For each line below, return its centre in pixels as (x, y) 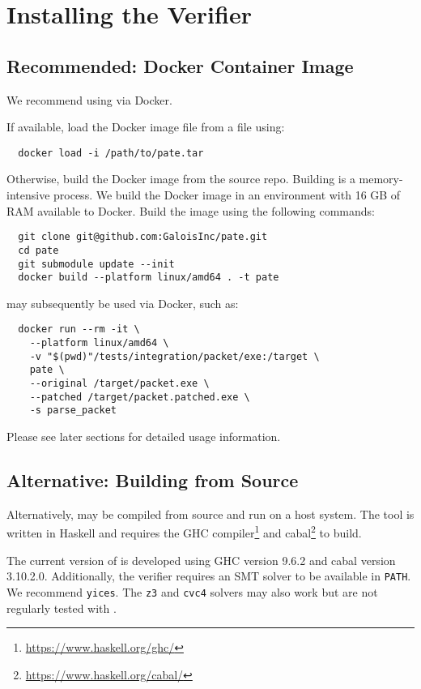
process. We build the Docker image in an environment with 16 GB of (227, 195)
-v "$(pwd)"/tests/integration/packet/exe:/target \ (174, 356)
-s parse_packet (73, 411)
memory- (381, 179)
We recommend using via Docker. (89, 99)
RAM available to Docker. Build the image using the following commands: (191, 210)
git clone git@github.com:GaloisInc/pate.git (143, 237)
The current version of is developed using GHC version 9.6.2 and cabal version (201, 560)
